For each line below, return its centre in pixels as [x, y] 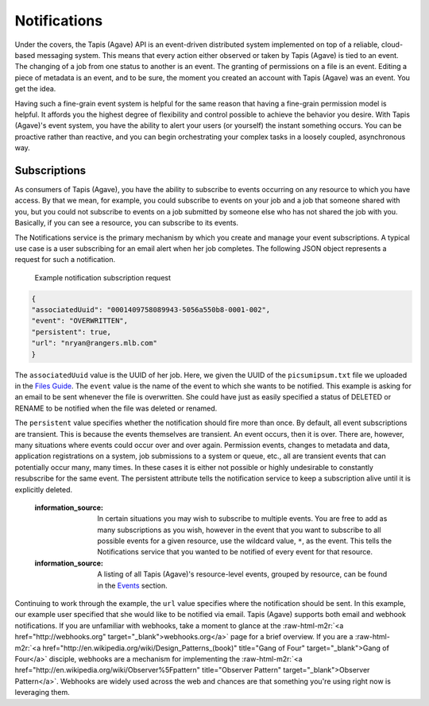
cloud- [392, 44]
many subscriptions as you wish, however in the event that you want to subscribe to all [239, 530]
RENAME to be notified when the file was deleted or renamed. [116, 408]
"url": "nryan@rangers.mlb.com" [95, 343]
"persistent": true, [71, 332]
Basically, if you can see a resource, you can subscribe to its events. [126, 223]
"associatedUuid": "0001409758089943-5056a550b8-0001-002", [151, 310]
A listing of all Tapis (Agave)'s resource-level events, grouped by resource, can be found [242, 574]
